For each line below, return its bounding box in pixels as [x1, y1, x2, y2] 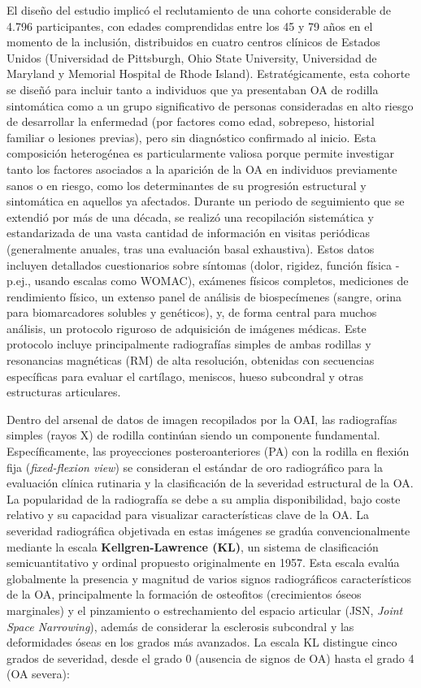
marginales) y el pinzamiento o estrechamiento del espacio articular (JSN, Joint [7, 601, 403, 618]
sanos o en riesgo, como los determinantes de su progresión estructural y [7, 176, 367, 193]
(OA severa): [7, 665, 70, 682]
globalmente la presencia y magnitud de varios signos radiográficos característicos [7, 569, 412, 586]
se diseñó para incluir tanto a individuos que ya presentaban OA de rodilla [7, 80, 379, 97]
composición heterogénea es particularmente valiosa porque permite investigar [7, 145, 394, 162]
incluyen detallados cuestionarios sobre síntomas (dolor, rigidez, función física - [7, 256, 400, 273]
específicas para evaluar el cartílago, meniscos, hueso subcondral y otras [7, 367, 363, 384]
